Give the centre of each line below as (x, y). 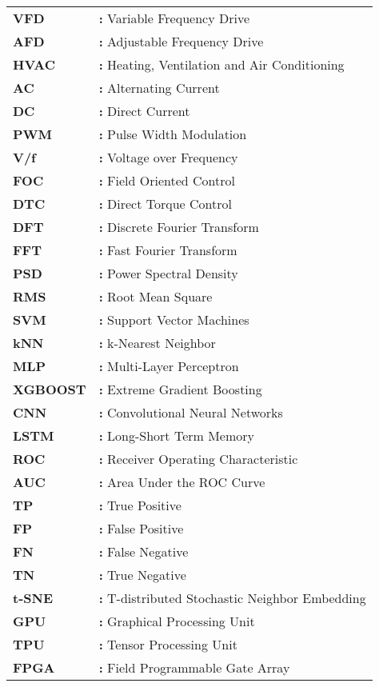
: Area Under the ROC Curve (182, 482)
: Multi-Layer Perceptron (169, 366)
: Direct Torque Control (165, 204)
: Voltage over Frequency (168, 157)
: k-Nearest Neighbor (157, 343)
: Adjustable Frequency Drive (181, 41)
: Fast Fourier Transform (168, 250)
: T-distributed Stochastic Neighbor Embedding (232, 598)
